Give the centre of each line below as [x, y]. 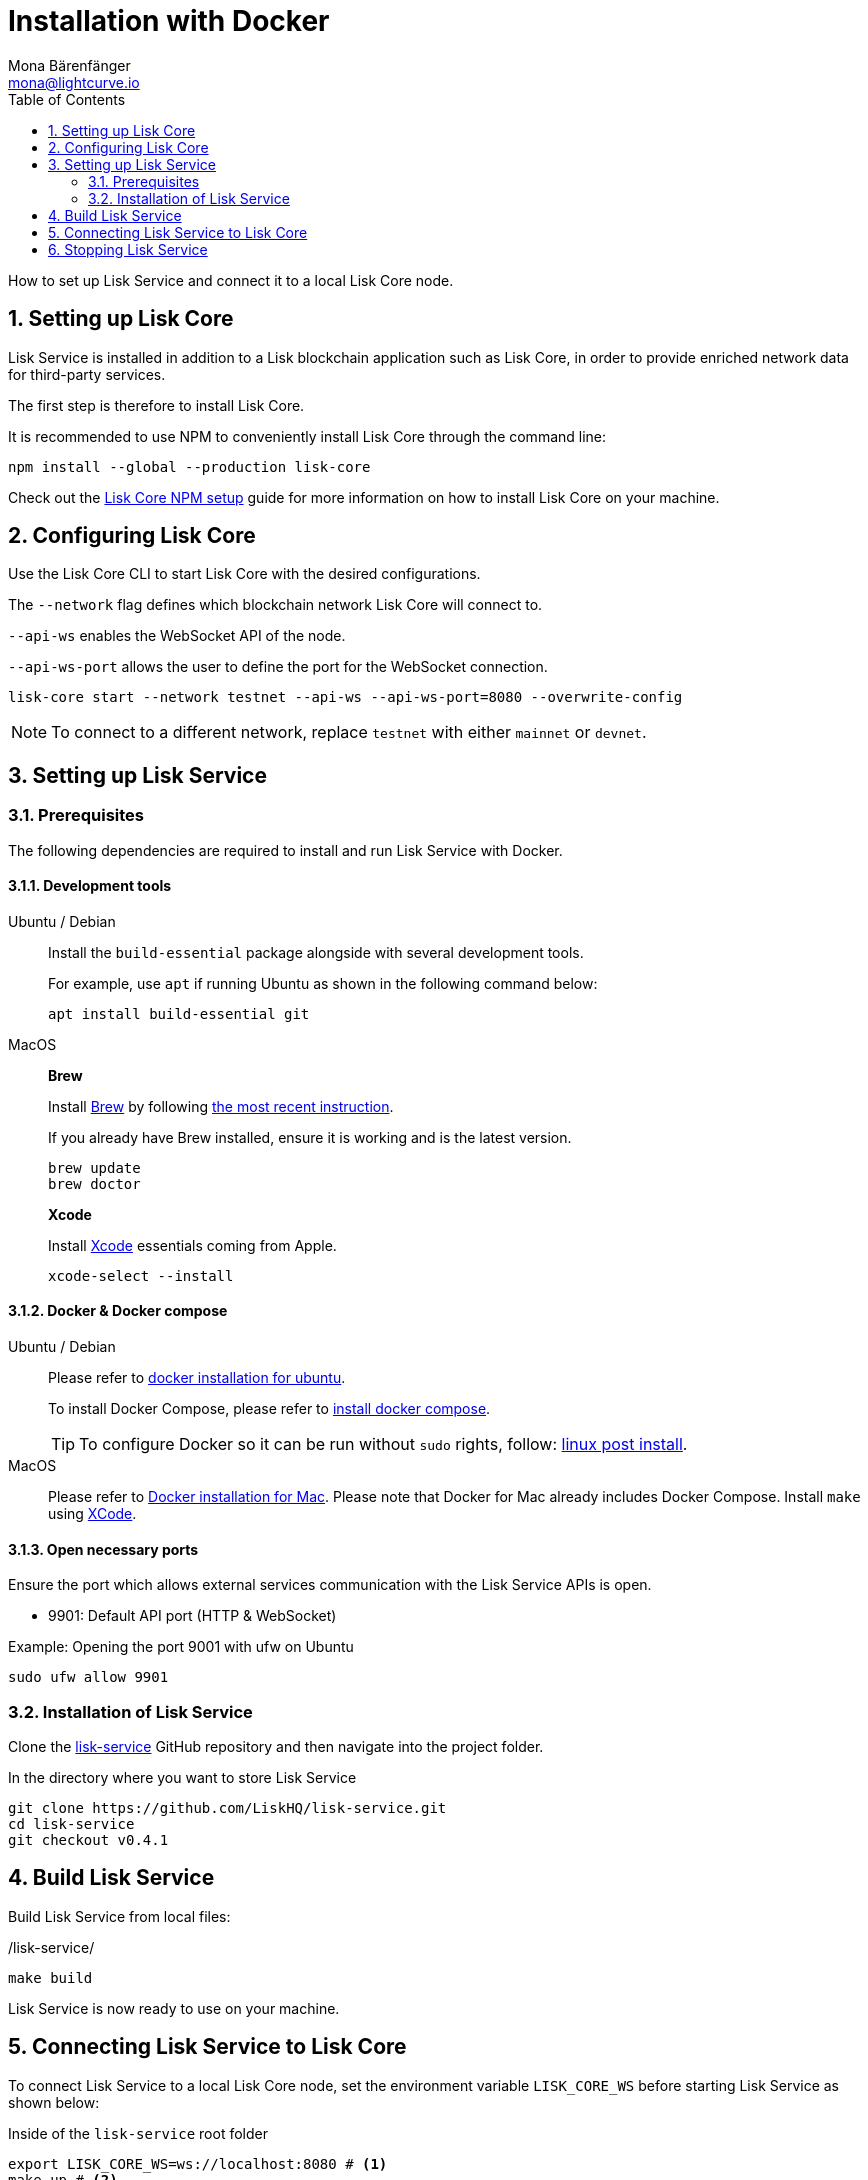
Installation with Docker [169, 21]
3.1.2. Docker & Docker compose [118, 1311]
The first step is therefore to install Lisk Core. [156, 405]
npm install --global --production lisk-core [189, 466]
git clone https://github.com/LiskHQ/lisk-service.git [227, 1808]
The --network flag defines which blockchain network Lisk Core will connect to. [275, 605]
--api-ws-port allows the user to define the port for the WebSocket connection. [278, 667]
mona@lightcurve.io [74, 82]
